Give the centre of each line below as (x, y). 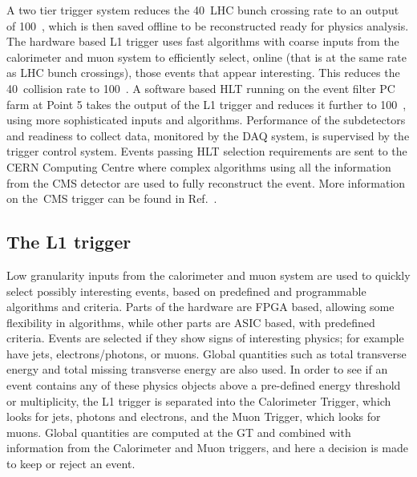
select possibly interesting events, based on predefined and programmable (186, 291)
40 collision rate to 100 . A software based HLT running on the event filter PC (201, 88)
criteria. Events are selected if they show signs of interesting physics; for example (205, 338)
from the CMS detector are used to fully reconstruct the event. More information (206, 182)
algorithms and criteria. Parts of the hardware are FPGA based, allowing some (200, 307)
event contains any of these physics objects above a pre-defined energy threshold (204, 385)
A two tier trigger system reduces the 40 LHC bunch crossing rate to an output (203, 10)
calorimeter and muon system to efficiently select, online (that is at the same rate (206, 57)
